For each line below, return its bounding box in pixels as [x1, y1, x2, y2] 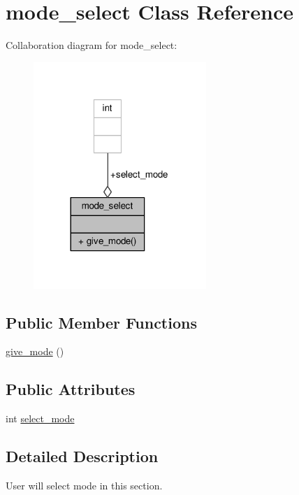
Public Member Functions [6, 311, 197, 333]
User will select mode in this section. [6, 478, 163, 493]
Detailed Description [6, 445, 159, 467]
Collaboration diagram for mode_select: [6, 38, 177, 52]
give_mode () [6, 344, 64, 359]
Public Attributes [6, 378, 136, 400]
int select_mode [6, 411, 75, 426]
